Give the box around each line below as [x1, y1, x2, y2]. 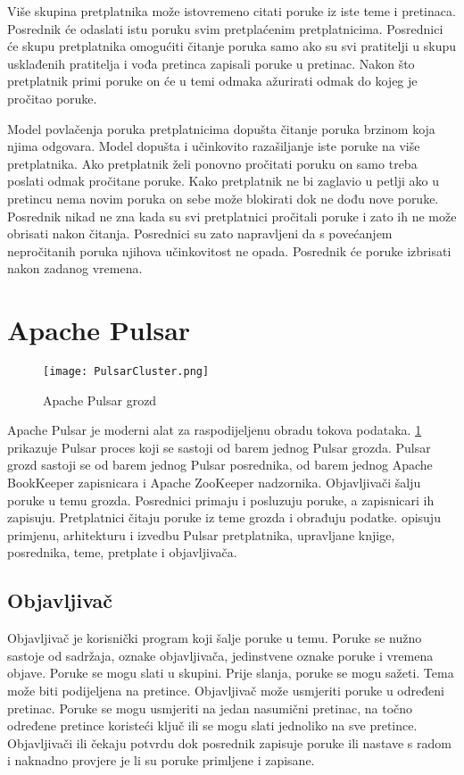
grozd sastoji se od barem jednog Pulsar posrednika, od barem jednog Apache [7, 455, 433, 474]
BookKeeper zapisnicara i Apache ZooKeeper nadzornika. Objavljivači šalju [7, 473, 421, 492]
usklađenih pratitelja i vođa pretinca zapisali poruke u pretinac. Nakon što [7, 54, 415, 72]
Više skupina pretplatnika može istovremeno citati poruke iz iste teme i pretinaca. [7, 2, 456, 20]
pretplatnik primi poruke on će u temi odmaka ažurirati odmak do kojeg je [7, 71, 418, 90]
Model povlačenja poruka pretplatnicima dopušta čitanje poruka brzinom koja [7, 119, 435, 137]
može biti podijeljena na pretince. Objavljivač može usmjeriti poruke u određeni [7, 681, 444, 700]
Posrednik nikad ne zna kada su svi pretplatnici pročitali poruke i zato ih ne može [7, 206, 457, 225]
